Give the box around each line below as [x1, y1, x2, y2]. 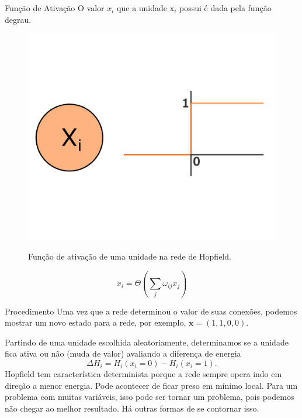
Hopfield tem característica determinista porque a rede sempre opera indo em [5, 368, 282, 380]
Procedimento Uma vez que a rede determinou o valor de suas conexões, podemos [5, 305, 297, 317]
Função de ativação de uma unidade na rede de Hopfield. [28, 250, 231, 262]
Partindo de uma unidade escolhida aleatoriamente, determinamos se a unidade [5, 336, 289, 348]
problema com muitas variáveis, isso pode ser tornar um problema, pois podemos [5, 391, 294, 403]
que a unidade [117, 2, 168, 13]
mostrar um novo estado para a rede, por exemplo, [5, 316, 186, 329]
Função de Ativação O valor [5, 2, 105, 13]
